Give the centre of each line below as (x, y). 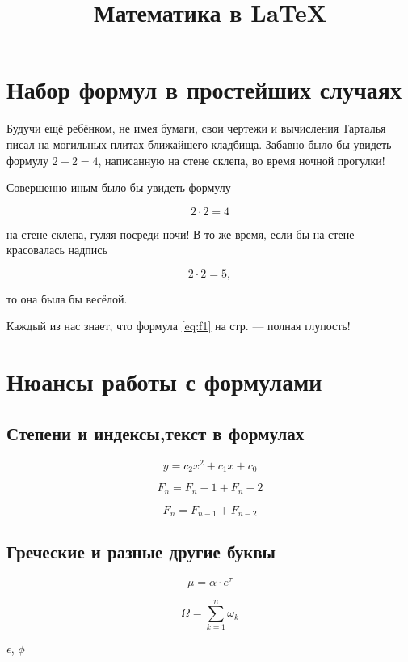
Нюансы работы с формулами (164, 382)
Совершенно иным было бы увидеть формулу (119, 187)
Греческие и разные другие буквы (141, 552)
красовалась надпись (57, 250)
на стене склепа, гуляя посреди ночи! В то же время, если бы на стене (181, 233)
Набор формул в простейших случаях (204, 89)
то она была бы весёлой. (67, 298)
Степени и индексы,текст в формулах (156, 433)
